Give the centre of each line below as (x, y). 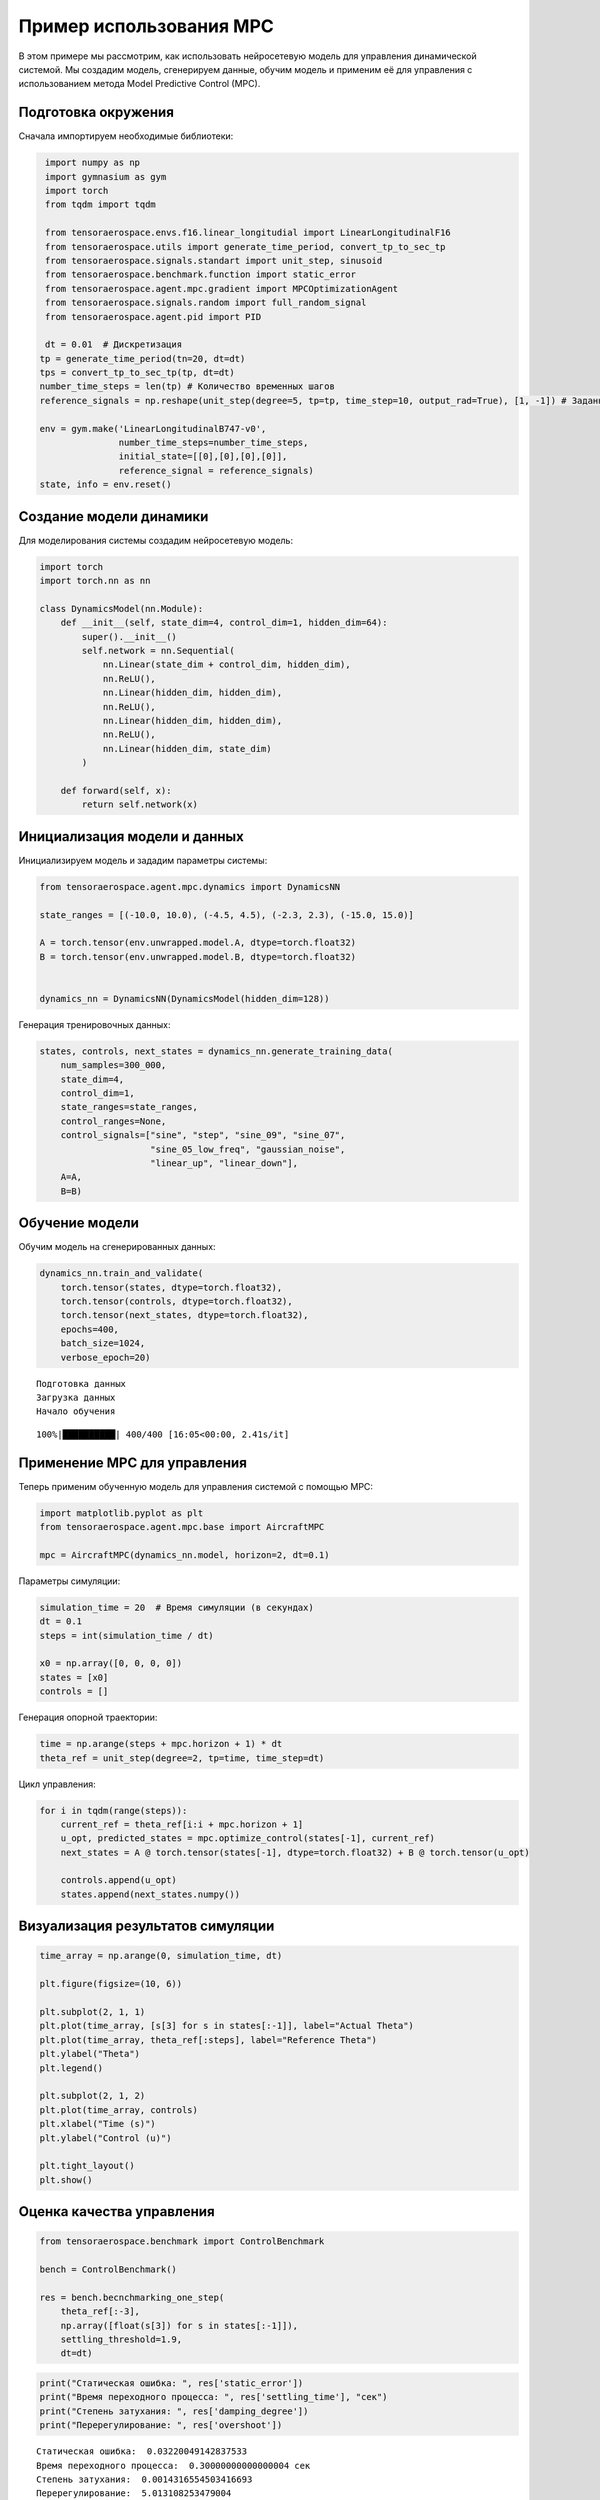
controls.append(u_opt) (118, 1880)
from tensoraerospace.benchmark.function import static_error (201, 274)
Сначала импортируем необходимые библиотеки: (126, 136)
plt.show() (66, 2179)
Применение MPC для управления (132, 1462)
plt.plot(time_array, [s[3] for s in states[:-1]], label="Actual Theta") (227, 2026)
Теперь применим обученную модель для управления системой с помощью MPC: (196, 1486)
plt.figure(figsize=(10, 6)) (111, 1984)
